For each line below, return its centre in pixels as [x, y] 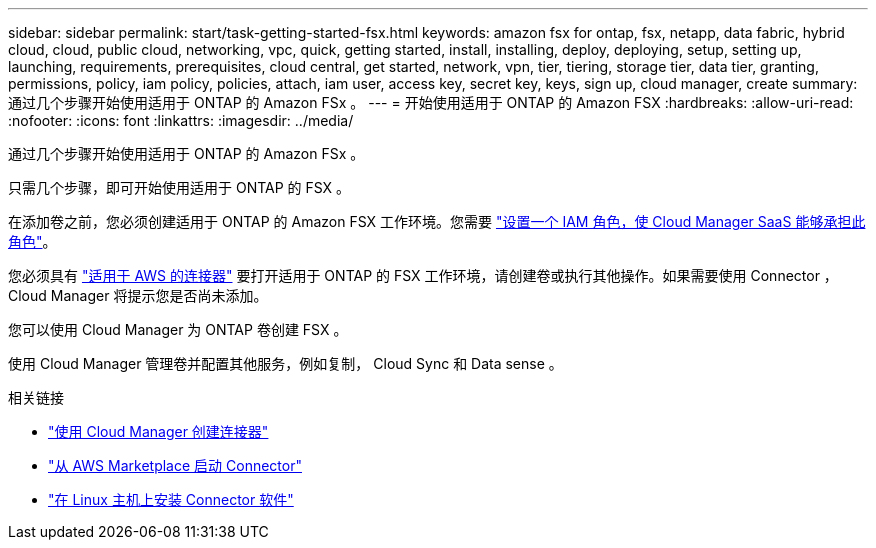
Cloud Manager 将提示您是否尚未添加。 [138, 295]
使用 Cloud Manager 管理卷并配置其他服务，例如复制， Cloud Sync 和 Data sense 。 [285, 363]
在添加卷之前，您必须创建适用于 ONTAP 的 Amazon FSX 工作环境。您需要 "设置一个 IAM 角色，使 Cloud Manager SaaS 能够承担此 [437, 221]
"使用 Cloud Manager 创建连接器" [158, 431]
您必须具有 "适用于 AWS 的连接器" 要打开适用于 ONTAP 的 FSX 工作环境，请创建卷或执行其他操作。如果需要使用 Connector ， [423, 275]
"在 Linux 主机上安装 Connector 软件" [171, 499]
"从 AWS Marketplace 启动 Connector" [175, 465]
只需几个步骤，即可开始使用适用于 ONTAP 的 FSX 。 [179, 187]
